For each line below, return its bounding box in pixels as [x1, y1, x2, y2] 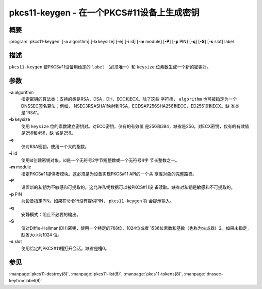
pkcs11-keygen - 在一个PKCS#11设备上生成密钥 [9, 7, 200, 18]
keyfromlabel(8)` [9, 278, 42, 284]
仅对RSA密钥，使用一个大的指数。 [21, 144, 89, 149]
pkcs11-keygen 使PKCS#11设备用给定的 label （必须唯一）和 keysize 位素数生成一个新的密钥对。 [9, 64, 211, 70]
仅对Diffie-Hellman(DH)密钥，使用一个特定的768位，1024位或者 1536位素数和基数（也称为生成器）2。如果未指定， [21, 225, 252, 231]
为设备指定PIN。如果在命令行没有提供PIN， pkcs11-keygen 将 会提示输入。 [21, 198, 174, 204]
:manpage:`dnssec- [183, 271, 223, 276]
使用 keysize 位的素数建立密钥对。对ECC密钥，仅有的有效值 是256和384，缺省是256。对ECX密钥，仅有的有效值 [21, 123, 249, 129]
